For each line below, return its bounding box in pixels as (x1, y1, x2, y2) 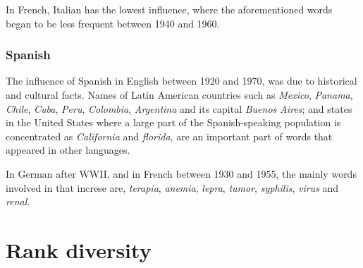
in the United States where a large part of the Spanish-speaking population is (6, 115, 341, 130)
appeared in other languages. (6, 142, 130, 157)
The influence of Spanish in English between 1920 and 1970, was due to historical (6, 73, 357, 88)
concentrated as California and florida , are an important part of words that (6, 128, 333, 143)
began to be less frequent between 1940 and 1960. (6, 16, 220, 30)
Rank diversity (6, 235, 152, 264)
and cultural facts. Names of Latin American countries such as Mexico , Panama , (6, 87, 353, 102)
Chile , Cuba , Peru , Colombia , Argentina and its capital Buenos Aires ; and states (6, 101, 352, 116)
